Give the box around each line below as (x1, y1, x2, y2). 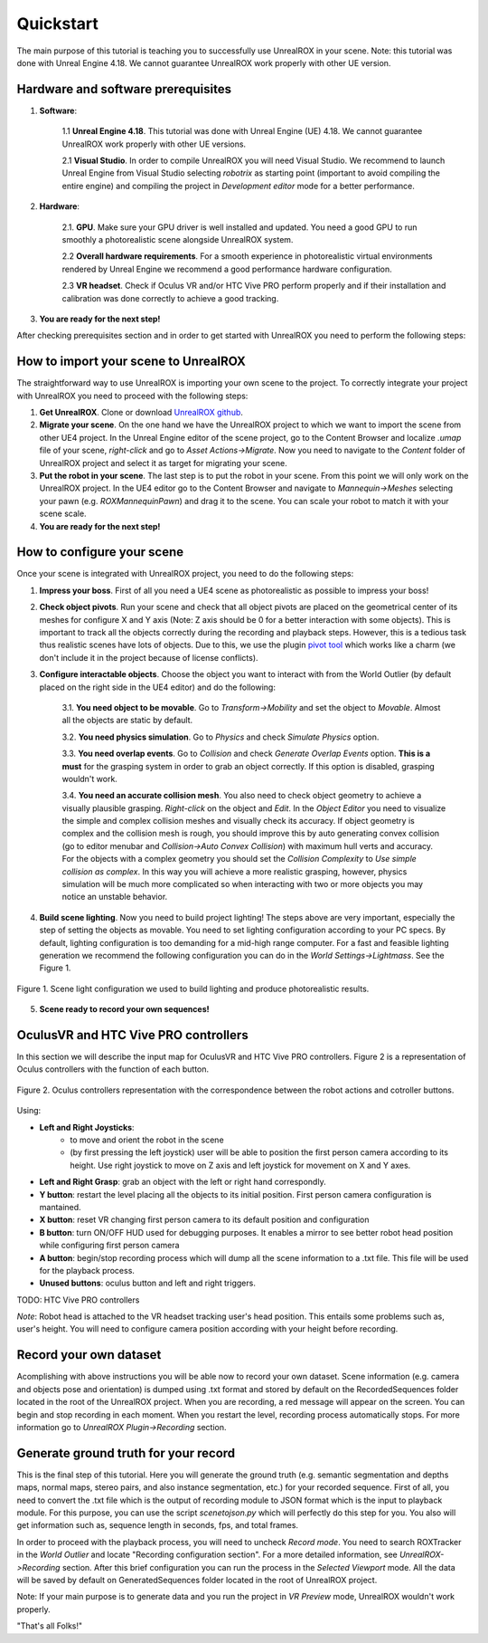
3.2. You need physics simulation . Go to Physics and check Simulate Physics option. (61, 731, 380, 742)
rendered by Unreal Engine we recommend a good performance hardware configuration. (61, 263, 392, 274)
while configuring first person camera (39, 1240, 180, 1251)
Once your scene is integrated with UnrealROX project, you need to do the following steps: (16, 568, 354, 579)
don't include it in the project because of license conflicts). (39, 652, 258, 663)
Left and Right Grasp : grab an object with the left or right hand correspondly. (39, 1177, 326, 1188)
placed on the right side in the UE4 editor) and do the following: (39, 682, 276, 693)
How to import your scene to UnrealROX (16, 354, 246, 369)
